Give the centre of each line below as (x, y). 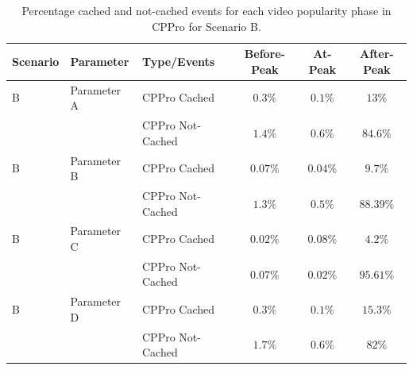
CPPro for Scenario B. (206, 26)
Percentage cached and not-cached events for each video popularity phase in (206, 10)
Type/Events (179, 61)
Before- (264, 54)
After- (377, 54)
